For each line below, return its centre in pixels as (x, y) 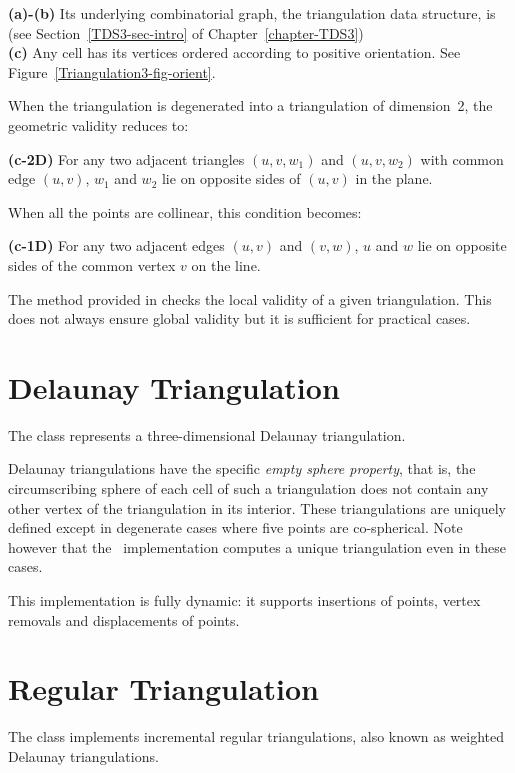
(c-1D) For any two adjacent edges (116, 245)
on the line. (226, 264)
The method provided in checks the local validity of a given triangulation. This (250, 298)
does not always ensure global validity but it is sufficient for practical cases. (239, 318)
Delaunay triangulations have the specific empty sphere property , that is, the (242, 468)
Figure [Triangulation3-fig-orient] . (112, 71)
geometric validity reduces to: (98, 124)
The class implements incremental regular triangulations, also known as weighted (256, 736)
